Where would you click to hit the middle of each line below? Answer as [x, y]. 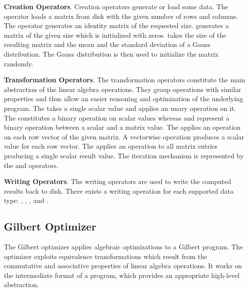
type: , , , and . [26, 200]
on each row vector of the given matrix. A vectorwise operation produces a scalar [124, 136]
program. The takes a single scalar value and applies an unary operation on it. [120, 108]
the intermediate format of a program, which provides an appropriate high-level [122, 275]
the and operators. [31, 165]
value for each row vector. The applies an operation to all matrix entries [111, 146]
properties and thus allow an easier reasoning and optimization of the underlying [124, 99]
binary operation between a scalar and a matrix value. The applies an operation [122, 127]
